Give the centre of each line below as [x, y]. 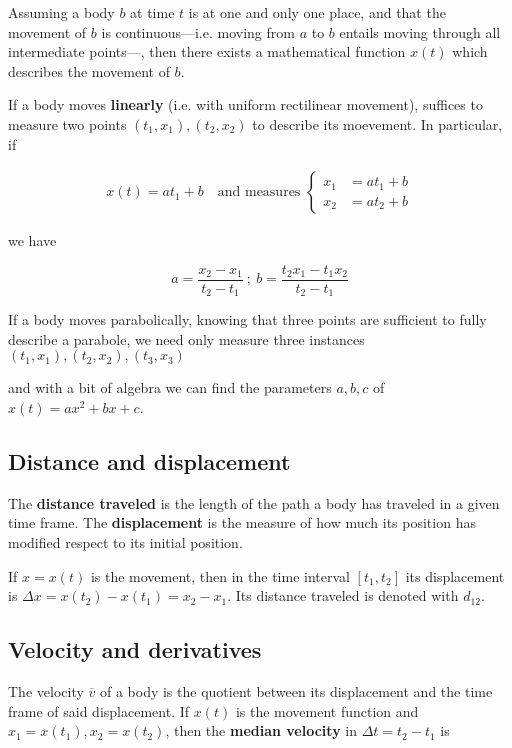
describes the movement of [89, 70]
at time [152, 12]
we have [32, 240]
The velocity [46, 691]
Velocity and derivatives [135, 649]
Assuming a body [61, 12]
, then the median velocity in [261, 730]
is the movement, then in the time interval [220, 575]
